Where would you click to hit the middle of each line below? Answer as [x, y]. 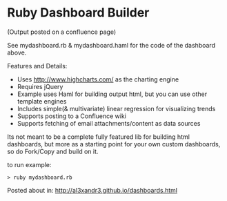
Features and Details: [37, 66]
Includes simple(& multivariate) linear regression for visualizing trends [116, 108]
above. [17, 52]
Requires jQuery [40, 86]
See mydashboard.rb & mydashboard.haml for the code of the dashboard [111, 45]
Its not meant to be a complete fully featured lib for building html [98, 137]
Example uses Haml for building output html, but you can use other [112, 94]
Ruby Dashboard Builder [78, 13]
